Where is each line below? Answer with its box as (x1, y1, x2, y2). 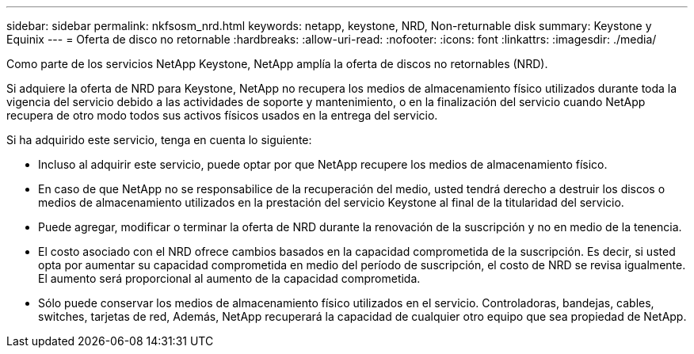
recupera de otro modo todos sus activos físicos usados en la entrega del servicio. (6, 108, 438, 122)
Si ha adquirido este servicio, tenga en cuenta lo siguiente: (6, 133, 312, 147)
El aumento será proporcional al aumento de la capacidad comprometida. (38, 272, 421, 285)
